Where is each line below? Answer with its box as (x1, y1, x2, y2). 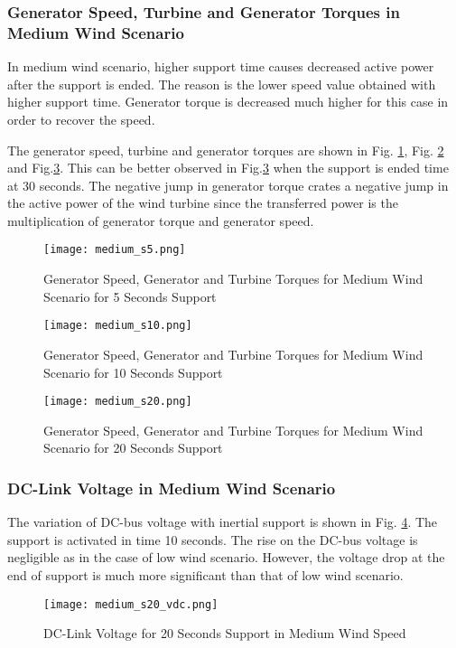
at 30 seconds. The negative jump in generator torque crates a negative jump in (7, 175, 449, 194)
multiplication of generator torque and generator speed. (7, 211, 314, 230)
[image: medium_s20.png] (43, 395, 192, 409)
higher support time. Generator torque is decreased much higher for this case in (7, 92, 449, 111)
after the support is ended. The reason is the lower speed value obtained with (7, 74, 436, 93)
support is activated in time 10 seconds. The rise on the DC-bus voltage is (7, 530, 418, 549)
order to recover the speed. (7, 109, 155, 128)
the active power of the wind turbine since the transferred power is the (7, 193, 398, 212)
